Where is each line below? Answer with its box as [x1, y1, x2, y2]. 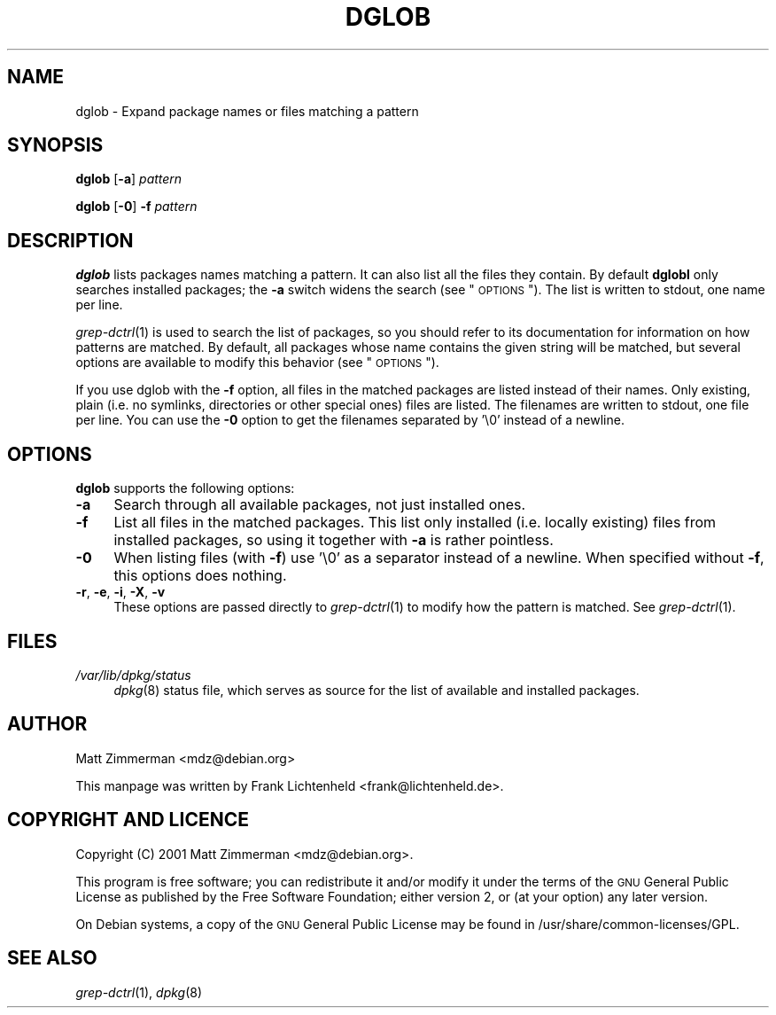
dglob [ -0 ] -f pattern [75, 199, 198, 215]
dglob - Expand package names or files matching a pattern [75, 103, 419, 119]
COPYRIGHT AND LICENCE [7, 808, 249, 832]
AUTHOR [7, 713, 88, 736]
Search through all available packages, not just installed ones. [113, 496, 526, 514]
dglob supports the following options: [75, 480, 295, 496]
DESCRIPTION [7, 229, 134, 252]
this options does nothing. [113, 566, 287, 585]
